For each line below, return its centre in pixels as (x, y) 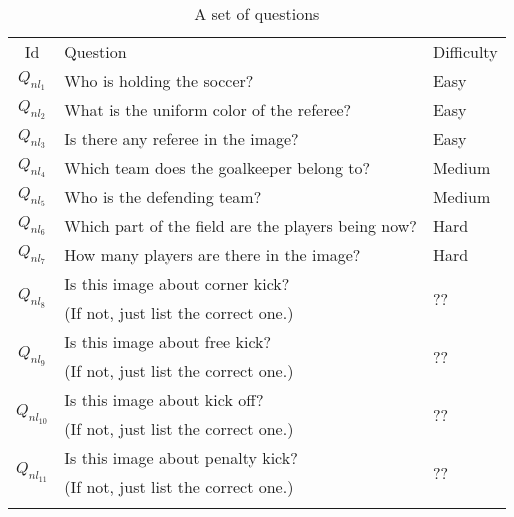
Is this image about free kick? (168, 341)
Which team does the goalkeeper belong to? (217, 167)
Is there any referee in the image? (181, 138)
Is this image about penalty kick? (181, 457)
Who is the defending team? (163, 196)
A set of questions (257, 13)
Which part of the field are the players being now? (240, 225)
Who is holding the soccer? (159, 80)
